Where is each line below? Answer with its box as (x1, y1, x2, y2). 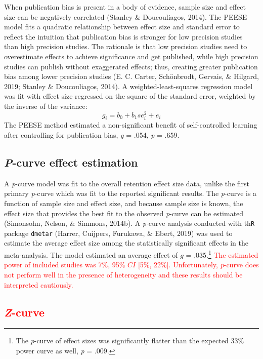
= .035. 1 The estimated (186, 248, 258, 260)
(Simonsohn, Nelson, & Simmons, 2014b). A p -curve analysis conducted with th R (4, 218, 255, 228)
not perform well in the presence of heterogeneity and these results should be (4, 269, 243, 280)
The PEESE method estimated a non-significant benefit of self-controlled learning (4, 119, 257, 130)
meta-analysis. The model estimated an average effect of (4, 249, 178, 260)
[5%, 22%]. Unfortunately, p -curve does (138, 259, 259, 270)
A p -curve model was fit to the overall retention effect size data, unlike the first (4, 178, 250, 188)
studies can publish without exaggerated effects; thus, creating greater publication (4, 61, 258, 71)
